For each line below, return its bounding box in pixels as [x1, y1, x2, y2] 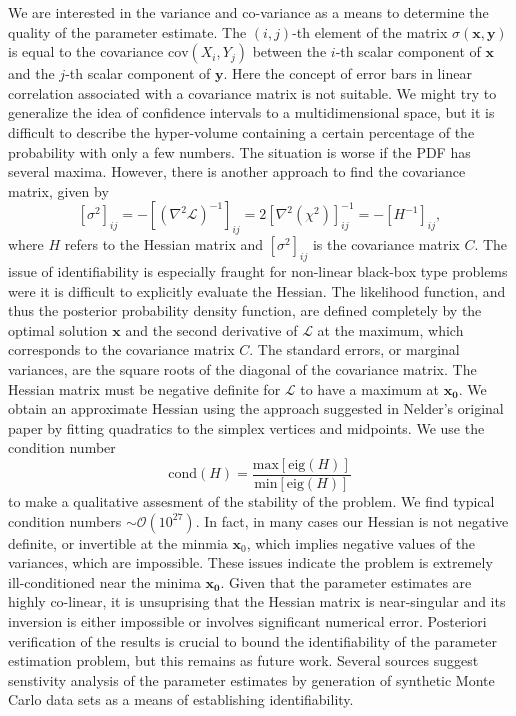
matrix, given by [8, 180, 109, 201]
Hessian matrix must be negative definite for [8, 378, 281, 399]
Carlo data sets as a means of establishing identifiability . [8, 689, 354, 710]
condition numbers [8, 510, 122, 531]
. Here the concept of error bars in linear [223, 63, 472, 84]
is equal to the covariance [8, 41, 164, 62]
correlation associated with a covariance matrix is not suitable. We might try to [8, 82, 497, 103]
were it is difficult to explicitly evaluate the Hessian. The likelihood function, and [8, 280, 506, 301]
